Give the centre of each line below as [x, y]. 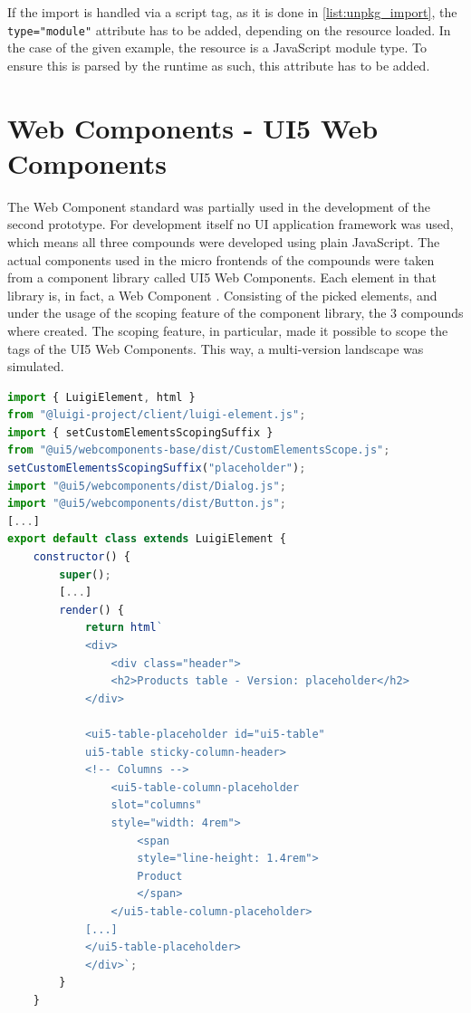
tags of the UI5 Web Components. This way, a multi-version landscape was [216, 348]
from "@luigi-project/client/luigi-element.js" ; [157, 415]
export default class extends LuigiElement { [147, 539]
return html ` [124, 628]
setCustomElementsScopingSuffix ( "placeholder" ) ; [157, 468]
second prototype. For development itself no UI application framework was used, [231, 224]
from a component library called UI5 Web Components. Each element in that [222, 277]
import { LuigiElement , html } [101, 397]
